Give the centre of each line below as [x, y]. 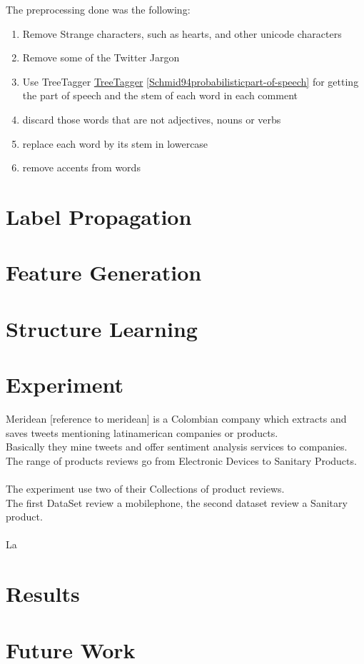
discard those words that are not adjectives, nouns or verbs [152, 119]
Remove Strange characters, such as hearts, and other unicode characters [182, 33]
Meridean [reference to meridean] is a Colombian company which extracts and [176, 418]
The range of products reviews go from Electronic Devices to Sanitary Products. [181, 460]
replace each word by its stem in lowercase [115, 143]
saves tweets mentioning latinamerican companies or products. [142, 432]
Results [43, 594]
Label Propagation [99, 216]
